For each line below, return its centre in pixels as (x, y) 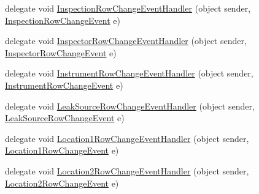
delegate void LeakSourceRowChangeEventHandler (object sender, (130, 106)
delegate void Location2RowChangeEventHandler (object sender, (127, 170)
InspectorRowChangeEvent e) (61, 52)
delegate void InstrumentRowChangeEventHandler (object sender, (129, 73)
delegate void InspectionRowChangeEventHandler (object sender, (128, 8)
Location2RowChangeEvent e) (62, 183)
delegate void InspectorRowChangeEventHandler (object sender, (126, 41)
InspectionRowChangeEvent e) (63, 20)
